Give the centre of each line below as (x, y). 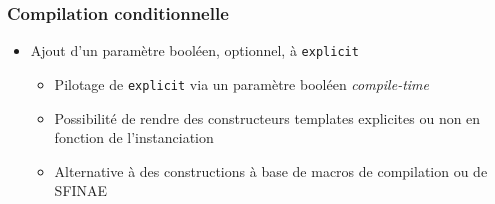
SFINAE (81, 190)
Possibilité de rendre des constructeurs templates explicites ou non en (267, 117)
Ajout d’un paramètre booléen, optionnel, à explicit (194, 50)
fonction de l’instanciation (134, 137)
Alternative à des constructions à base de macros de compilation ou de (271, 170)
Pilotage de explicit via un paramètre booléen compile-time (241, 83)
